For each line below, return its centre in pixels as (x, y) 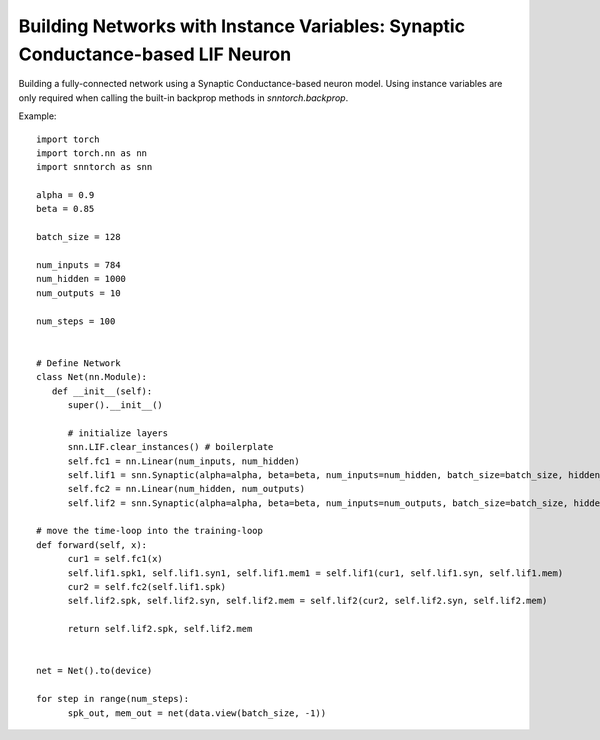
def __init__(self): (102, 391)
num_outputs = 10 (78, 293)
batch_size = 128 (78, 237)
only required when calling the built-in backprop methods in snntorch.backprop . (183, 97)
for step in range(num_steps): (113, 699)
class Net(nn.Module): (92, 377)
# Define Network (78, 363)
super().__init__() (115, 404)
